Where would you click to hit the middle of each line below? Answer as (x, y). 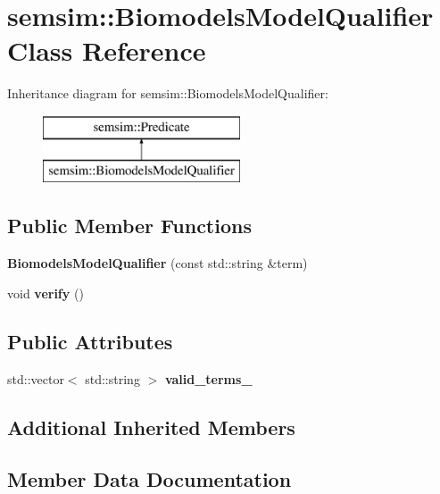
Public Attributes (90, 341)
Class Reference (107, 50)
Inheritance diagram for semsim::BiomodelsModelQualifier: (168, 93)
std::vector (36, 378)
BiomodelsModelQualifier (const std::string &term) (158, 263)
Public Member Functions (129, 226)
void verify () (46, 293)
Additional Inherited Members (151, 427)
